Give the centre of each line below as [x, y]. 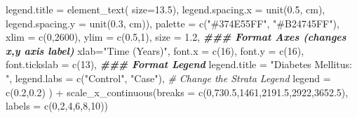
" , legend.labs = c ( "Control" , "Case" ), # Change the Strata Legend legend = [168, 78]
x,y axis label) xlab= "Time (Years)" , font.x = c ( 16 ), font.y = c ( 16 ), [155, 50]
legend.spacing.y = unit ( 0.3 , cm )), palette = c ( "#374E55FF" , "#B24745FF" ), [173, 23]
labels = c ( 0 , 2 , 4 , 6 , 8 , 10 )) [57, 106]
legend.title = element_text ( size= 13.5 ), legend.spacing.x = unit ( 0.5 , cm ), [166, 9]
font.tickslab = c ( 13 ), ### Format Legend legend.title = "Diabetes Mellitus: [179, 64]
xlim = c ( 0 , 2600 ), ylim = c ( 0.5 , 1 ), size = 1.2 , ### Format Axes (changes [176, 37]
